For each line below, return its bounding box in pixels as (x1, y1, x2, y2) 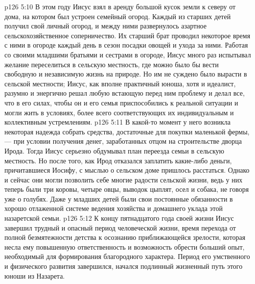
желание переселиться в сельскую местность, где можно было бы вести (4, 59, 219, 69)
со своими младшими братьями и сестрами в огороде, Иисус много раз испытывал (4, 49, 251, 59)
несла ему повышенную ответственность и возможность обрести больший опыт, (4, 241, 245, 252)
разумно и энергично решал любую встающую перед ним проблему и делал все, (4, 88, 245, 98)
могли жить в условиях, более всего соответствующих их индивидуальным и (4, 107, 234, 117)
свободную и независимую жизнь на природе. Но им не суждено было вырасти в (4, 69, 247, 79)
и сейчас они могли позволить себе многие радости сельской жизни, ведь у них (4, 174, 243, 184)
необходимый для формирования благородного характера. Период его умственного (4, 251, 250, 261)
